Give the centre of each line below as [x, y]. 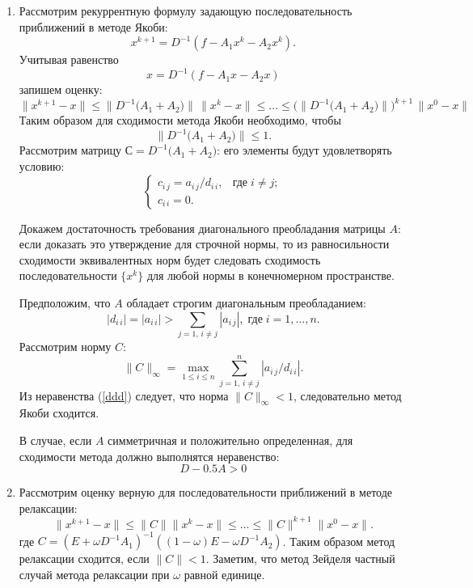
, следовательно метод [347, 395]
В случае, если [55, 440]
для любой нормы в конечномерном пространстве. [270, 275]
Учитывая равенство [69, 59]
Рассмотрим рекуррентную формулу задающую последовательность [186, 11]
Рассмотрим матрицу [70, 150]
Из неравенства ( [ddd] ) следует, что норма [124, 395]
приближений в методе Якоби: [93, 26]
